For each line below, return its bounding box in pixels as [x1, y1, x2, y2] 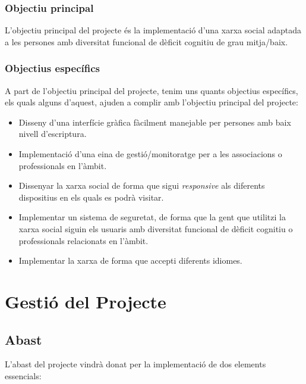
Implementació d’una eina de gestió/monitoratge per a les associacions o [18, 148, 282, 160]
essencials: [5, 369, 42, 382]
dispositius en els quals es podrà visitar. [18, 191, 164, 203]
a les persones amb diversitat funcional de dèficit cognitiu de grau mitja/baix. [5, 35, 288, 48]
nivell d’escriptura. [18, 127, 87, 140]
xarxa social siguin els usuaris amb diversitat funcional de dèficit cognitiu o [18, 222, 293, 235]
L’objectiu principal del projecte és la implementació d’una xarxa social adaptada [5, 24, 302, 36]
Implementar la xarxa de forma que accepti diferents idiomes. [18, 254, 242, 267]
